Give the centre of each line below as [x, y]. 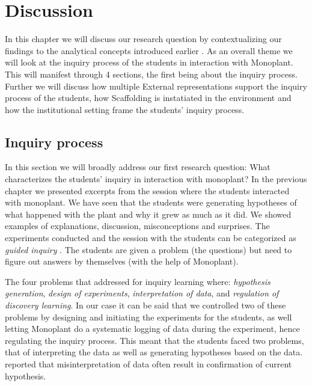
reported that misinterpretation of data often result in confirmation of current [148, 363]
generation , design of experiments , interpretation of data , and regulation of [142, 293]
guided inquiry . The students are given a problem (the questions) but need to [148, 249]
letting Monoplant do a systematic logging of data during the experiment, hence [152, 329]
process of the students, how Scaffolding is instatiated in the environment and [148, 98]
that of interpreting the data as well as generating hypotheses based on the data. [154, 352]
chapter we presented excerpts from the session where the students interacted [147, 190]
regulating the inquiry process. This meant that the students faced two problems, [154, 340]
